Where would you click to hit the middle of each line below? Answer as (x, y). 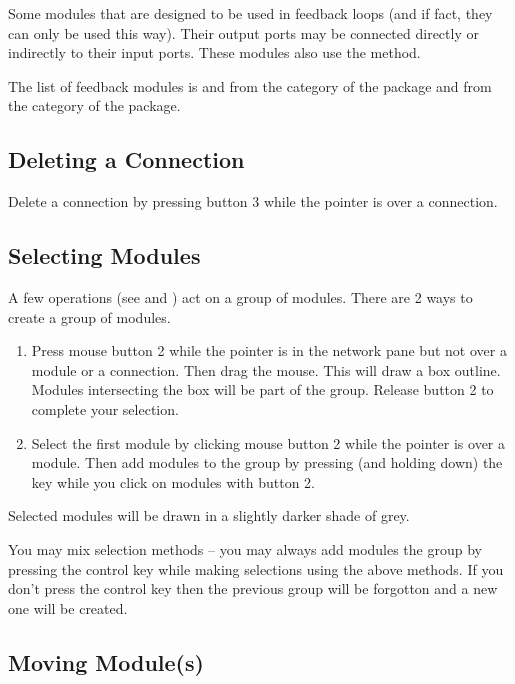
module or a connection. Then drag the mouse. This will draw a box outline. (266, 369)
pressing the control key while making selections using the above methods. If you (256, 568)
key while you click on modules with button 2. (173, 481)
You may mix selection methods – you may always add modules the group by (245, 548)
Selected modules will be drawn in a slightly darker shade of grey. (209, 515)
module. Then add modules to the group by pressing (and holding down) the (267, 462)
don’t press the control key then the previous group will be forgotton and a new (253, 588)
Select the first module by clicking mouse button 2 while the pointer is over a (268, 442)
